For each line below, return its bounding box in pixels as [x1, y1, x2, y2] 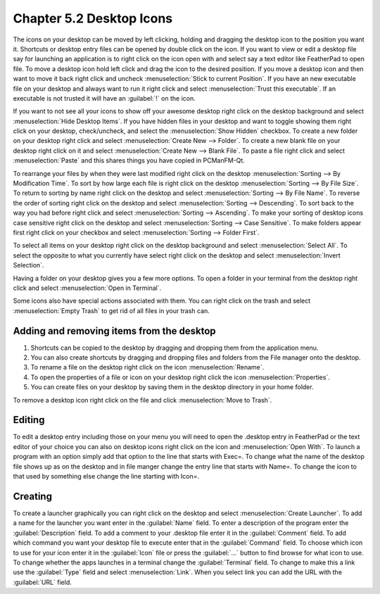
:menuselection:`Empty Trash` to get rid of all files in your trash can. [13, 306, 210, 315]
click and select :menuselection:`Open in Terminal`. [13, 284, 162, 292]
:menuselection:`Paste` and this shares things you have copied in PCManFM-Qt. [13, 156, 246, 165]
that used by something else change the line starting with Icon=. [13, 472, 200, 481]
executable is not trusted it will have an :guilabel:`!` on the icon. [13, 94, 196, 102]
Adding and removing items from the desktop [13, 324, 216, 337]
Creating [13, 490, 53, 503]
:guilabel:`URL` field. [13, 578, 72, 586]
